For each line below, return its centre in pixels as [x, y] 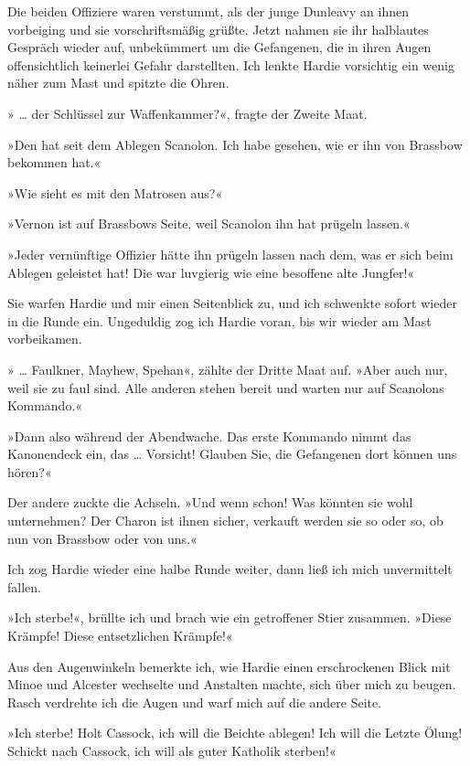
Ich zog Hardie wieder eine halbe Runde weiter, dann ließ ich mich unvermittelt [230, 569]
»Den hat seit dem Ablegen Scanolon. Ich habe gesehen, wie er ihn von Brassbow [235, 144]
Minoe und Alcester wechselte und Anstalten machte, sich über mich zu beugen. [232, 684]
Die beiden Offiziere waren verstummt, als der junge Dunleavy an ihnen [208, 11]
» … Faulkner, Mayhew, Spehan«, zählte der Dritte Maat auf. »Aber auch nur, [228, 369]
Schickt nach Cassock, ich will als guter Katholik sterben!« [172, 750]
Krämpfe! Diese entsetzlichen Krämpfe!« [120, 636]
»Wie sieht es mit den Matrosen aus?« [115, 192]
